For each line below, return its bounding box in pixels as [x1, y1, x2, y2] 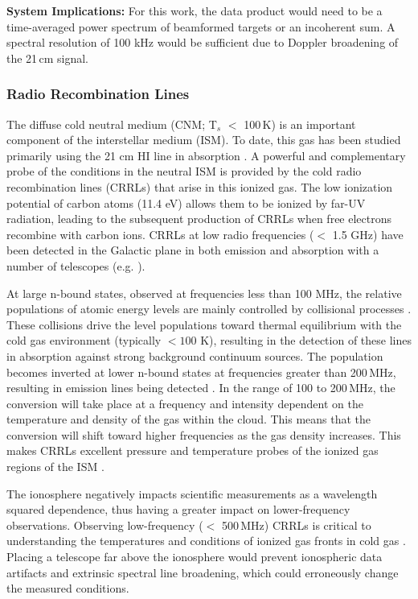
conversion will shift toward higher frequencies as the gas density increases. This [6, 426, 401, 443]
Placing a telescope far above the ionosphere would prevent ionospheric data [6, 548, 383, 565]
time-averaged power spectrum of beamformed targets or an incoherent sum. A [6, 18, 395, 35]
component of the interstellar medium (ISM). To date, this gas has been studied [6, 131, 401, 148]
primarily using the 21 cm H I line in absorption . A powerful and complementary [6, 147, 406, 163]
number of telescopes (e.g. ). [6, 257, 145, 274]
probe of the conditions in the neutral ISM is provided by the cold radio [6, 163, 362, 180]
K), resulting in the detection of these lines [200, 332, 412, 349]
